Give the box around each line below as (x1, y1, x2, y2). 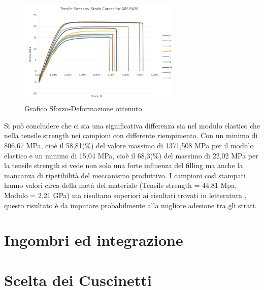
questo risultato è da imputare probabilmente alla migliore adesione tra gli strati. (4, 200, 257, 210)
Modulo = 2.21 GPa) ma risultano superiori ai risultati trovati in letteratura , (4, 190, 247, 201)
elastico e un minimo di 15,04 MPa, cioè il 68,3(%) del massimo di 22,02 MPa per (4, 150, 258, 160)
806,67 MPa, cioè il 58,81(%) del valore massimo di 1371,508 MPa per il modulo (4, 140, 254, 151)
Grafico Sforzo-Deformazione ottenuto (24, 103, 142, 114)
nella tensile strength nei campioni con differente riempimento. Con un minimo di (4, 130, 258, 141)
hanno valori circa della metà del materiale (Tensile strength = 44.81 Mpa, (4, 180, 237, 190)
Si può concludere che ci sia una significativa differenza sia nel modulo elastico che (4, 120, 260, 131)
